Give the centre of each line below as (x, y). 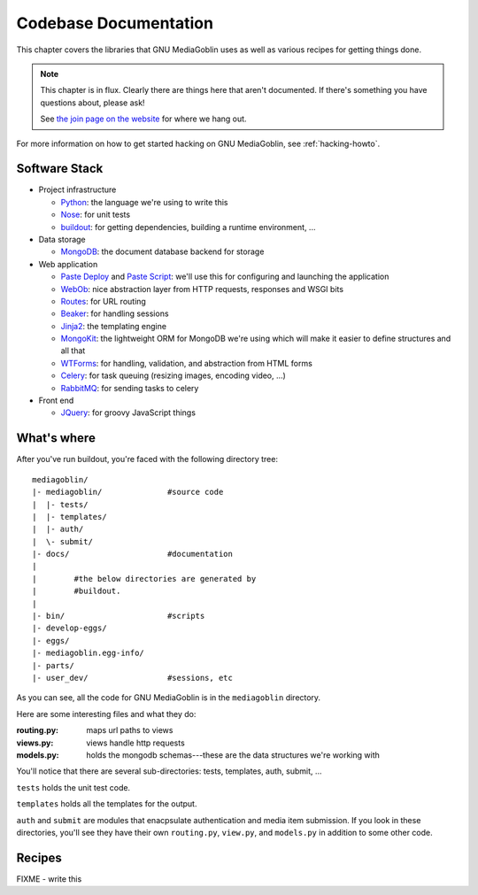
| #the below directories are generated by (144, 579)
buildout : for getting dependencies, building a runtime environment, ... (188, 227)
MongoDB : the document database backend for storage (162, 251)
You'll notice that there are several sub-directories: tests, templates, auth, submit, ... (169, 771)
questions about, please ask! (93, 103)
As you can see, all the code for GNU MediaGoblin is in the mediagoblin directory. (169, 698)
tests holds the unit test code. (73, 787)
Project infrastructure (77, 189)
